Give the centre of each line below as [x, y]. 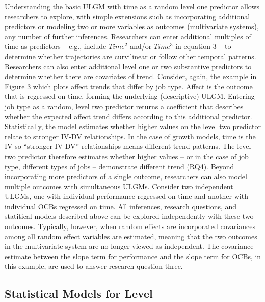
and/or [141, 46]
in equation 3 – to [203, 46]
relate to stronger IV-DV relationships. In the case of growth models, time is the [130, 136]
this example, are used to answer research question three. [94, 266]
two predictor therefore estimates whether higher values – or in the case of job [127, 156]
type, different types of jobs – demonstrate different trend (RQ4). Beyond [120, 166]
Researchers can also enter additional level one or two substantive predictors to [128, 66]
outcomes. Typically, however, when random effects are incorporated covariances [130, 226]
